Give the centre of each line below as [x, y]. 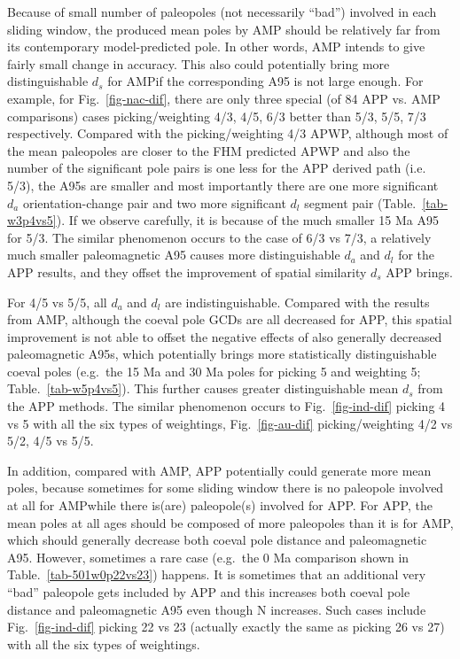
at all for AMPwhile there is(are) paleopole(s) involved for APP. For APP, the [220, 505]
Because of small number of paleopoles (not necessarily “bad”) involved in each [222, 12]
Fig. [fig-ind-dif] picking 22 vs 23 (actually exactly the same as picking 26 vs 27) [226, 627]
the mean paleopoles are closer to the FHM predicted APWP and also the [209, 150]
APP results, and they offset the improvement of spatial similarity [187, 271]
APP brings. [419, 271]
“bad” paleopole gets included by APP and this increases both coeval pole [209, 592]
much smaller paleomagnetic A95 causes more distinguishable [174, 255]
